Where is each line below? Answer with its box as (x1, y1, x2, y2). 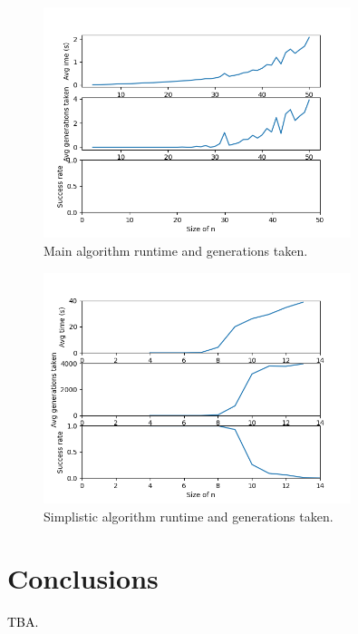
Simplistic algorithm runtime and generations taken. (44, 506, 334, 525)
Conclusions (7, 560, 159, 597)
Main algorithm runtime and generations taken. (44, 240, 308, 259)
